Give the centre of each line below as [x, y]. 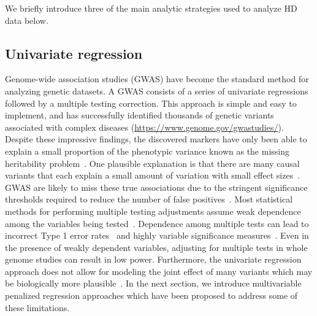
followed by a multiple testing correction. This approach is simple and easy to [151, 103]
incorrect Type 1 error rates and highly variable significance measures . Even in [157, 235]
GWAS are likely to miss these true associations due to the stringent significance [156, 187]
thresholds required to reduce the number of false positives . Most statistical [149, 199]
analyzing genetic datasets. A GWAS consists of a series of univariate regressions [157, 91]
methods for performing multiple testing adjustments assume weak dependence [153, 211]
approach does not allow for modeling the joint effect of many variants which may [159, 271]
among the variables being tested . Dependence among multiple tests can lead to [157, 223]
